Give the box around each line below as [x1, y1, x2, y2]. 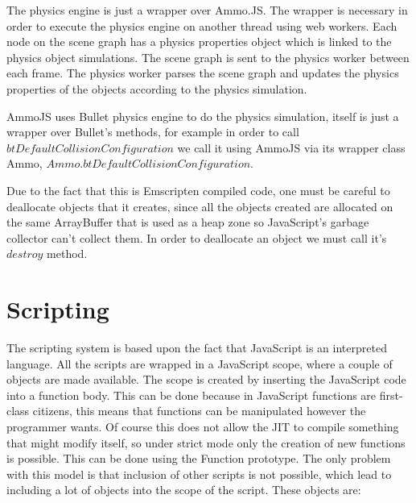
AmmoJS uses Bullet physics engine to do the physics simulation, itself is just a [6, 107, 399, 124]
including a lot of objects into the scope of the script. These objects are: [6, 481, 361, 498]
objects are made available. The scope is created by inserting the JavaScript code [6, 371, 406, 388]
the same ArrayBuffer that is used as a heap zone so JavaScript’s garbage [6, 214, 369, 231]
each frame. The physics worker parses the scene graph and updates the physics [6, 64, 399, 81]
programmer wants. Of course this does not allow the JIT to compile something [6, 418, 399, 434]
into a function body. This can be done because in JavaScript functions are [6, 386, 377, 403]
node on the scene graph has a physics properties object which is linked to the [6, 33, 392, 50]
